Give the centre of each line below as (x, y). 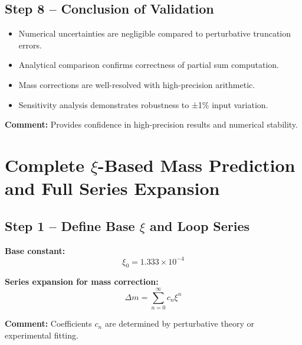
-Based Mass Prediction (197, 165)
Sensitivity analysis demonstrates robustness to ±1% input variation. (143, 104)
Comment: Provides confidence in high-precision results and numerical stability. (151, 124)
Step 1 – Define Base (70, 225)
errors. (30, 45)
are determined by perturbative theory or (179, 323)
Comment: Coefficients (48, 323)
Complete (45, 165)
